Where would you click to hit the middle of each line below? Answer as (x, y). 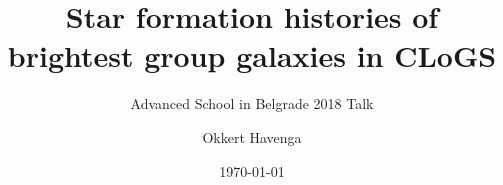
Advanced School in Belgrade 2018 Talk (252, 103)
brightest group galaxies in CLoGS (252, 55)
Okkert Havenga (252, 136)
